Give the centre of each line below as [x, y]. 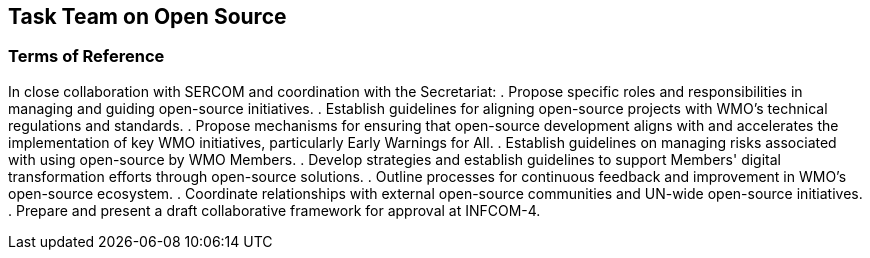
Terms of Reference [86, 56]
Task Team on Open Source [147, 16]
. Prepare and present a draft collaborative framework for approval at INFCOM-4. [274, 210]
